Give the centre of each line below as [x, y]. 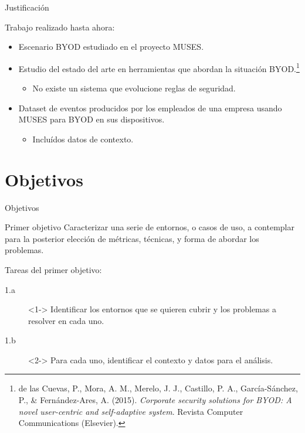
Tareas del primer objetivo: [53, 269]
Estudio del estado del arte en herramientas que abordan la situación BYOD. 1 [159, 67]
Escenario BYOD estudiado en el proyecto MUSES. [111, 47]
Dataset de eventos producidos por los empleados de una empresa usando [150, 108]
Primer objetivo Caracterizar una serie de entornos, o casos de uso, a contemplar [150, 227]
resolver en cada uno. [66, 320]
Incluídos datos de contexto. [83, 139]
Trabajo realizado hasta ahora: [60, 27]
